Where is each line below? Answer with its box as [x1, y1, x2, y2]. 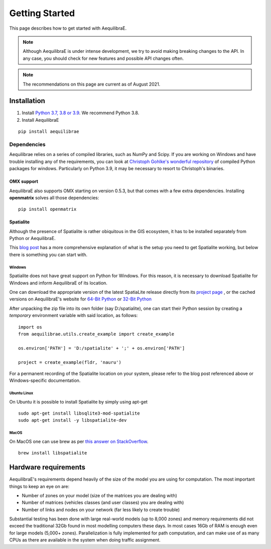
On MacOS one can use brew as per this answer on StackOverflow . [9, 438, 149, 444]
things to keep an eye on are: [9, 483, 70, 489]
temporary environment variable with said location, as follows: [9, 312, 138, 319]
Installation [9, 97, 45, 105]
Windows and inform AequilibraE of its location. [9, 280, 108, 286]
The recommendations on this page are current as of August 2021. [23, 81, 161, 87]
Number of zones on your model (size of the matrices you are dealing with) [22, 492, 178, 498]
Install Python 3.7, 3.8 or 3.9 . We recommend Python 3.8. [22, 110, 140, 116]
